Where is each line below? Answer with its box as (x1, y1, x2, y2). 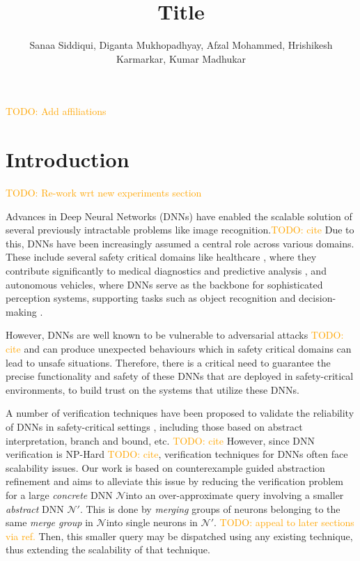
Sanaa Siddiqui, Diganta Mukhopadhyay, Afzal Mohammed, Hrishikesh (29, 38, 333, 52)
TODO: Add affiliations (6, 104, 107, 118)
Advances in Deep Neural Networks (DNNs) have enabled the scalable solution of (6, 208, 352, 223)
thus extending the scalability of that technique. (6, 542, 210, 557)
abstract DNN (6, 501, 64, 516)
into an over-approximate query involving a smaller (125, 487, 344, 502)
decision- (299, 291, 336, 305)
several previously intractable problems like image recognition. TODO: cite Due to (6, 222, 354, 237)
